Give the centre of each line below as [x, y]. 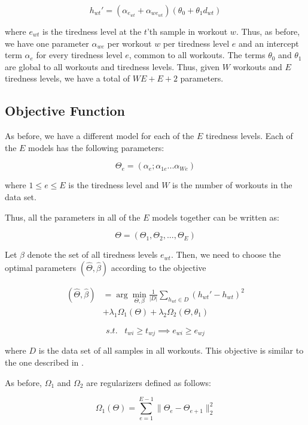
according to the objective [158, 267]
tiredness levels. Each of [249, 136]
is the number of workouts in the [232, 185]
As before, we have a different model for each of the [100, 136]
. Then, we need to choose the [226, 254]
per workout [129, 43]
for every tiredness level [79, 55]
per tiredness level [196, 43]
